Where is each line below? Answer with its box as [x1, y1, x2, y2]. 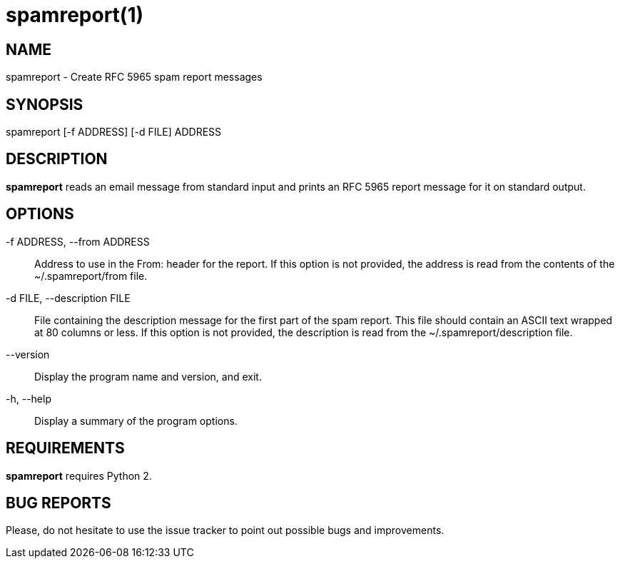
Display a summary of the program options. [34, 414, 238, 427]
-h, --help [6, 392, 51, 405]
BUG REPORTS [6, 493, 111, 512]
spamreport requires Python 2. [6, 469, 152, 482]
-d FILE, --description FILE [6, 291, 131, 304]
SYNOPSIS [6, 95, 83, 114]
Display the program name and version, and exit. [34, 370, 262, 383]
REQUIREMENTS [6, 439, 125, 458]
